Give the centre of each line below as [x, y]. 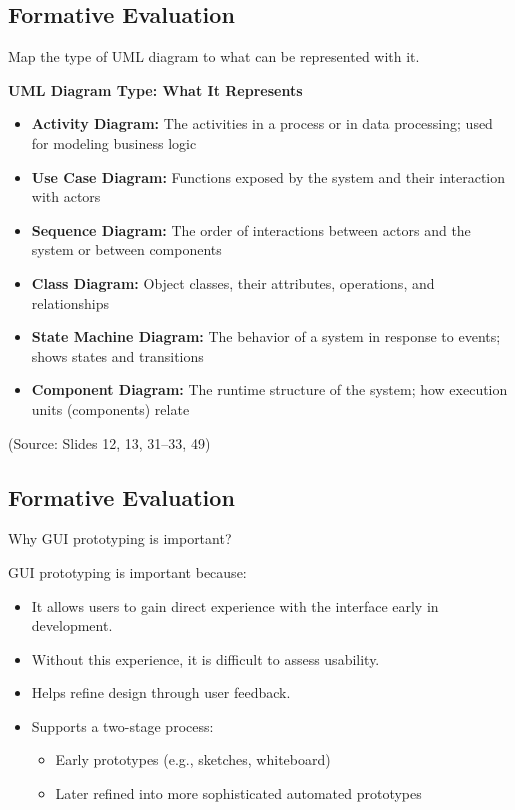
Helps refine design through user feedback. [161, 692]
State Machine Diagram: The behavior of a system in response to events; [266, 336]
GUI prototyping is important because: [127, 571]
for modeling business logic [114, 142]
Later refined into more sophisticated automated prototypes [238, 793]
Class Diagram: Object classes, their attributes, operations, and [233, 282]
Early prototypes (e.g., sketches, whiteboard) [193, 759]
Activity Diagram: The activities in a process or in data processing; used [262, 123]
